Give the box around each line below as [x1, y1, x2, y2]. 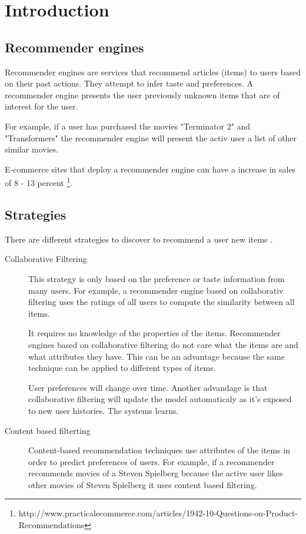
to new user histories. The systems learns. [28, 404, 179, 416]
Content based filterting [5, 424, 91, 436]
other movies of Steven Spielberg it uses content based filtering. [28, 478, 257, 490]
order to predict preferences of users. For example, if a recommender [28, 455, 275, 467]
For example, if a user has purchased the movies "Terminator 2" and [5, 120, 251, 132]
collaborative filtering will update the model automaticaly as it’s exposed [28, 393, 292, 405]
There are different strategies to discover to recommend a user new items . [5, 233, 273, 245]
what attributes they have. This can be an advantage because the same [28, 350, 285, 362]
